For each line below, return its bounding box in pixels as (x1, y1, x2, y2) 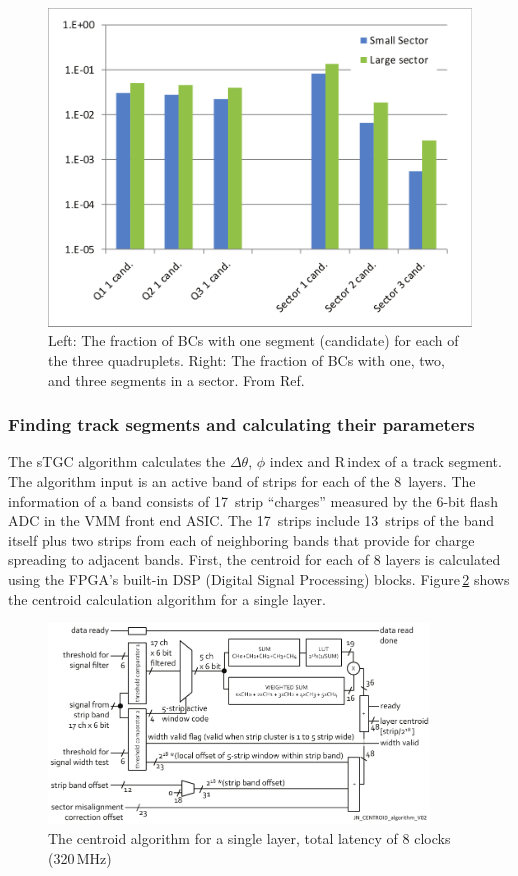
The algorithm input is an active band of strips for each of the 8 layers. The (8, 471, 476, 492)
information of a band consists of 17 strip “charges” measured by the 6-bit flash (8, 490, 498, 511)
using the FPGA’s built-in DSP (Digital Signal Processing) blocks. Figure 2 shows (8, 569, 510, 589)
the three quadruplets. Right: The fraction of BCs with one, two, (48, 350, 445, 371)
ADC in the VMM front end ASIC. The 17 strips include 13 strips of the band (8, 510, 494, 531)
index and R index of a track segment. (269, 451, 502, 472)
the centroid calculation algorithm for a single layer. (8, 588, 326, 609)
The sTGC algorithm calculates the (8, 451, 226, 472)
